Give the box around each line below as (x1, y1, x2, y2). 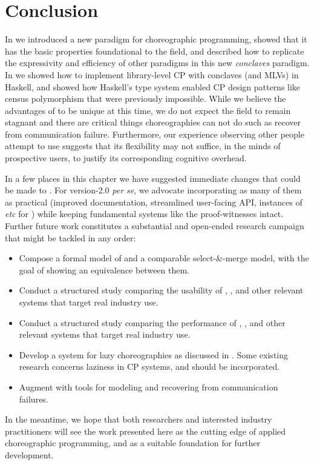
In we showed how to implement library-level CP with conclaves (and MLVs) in (5, 68, 299, 81)
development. (5, 448, 54, 461)
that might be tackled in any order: (5, 231, 136, 244)
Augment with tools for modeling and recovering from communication (19, 380, 278, 393)
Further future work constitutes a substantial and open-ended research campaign (5, 219, 304, 232)
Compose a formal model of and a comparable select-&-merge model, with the (19, 252, 309, 264)
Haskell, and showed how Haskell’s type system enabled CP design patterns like (5, 80, 301, 93)
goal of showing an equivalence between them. (19, 263, 190, 276)
